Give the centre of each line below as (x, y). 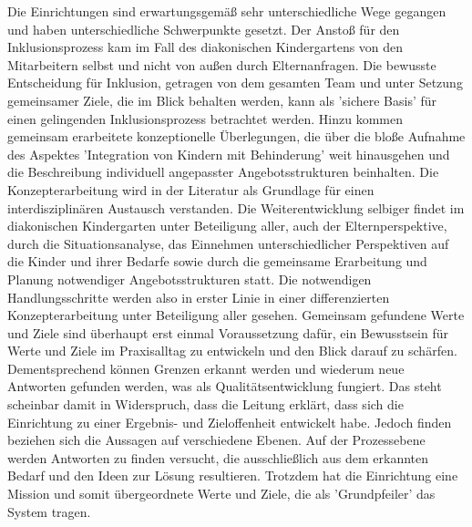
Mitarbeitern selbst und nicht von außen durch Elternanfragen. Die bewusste (222, 64)
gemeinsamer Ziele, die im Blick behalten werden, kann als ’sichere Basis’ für (222, 100)
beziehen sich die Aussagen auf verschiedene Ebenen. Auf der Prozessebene (216, 440)
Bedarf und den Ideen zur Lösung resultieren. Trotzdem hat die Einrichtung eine (233, 475)
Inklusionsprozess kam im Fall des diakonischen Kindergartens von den (205, 47)
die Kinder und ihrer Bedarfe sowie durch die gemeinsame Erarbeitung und (217, 261)
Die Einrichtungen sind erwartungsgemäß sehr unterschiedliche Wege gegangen (227, 11)
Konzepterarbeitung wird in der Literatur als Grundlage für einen (191, 189)
